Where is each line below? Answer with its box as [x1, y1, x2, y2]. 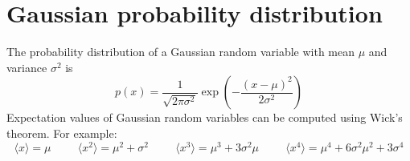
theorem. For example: [6, 124, 117, 141]
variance [6, 58, 47, 75]
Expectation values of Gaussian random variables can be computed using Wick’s [6, 109, 403, 126]
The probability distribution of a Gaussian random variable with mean [6, 43, 355, 60]
